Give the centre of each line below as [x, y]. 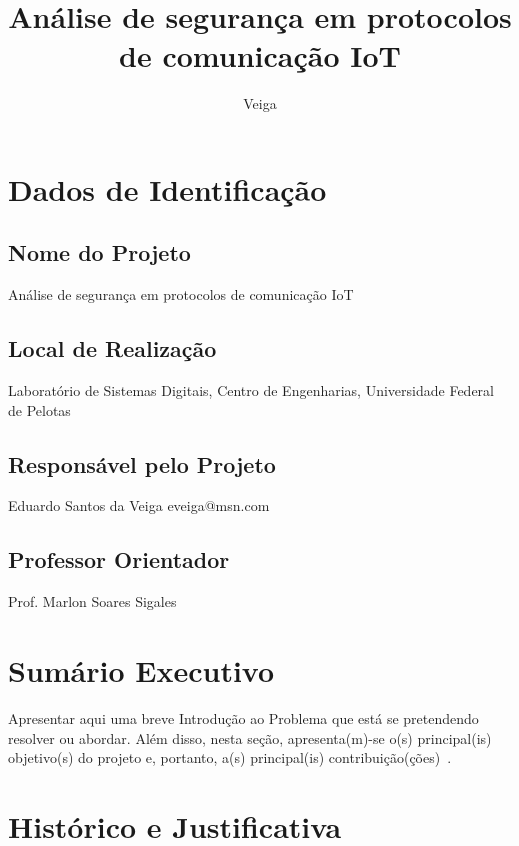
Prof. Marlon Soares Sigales [92, 601]
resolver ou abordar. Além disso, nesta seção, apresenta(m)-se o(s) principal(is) [250, 737]
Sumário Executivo [141, 670]
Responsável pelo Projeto [142, 463]
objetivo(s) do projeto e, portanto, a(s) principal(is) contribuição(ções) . [230, 757]
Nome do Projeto [99, 252]
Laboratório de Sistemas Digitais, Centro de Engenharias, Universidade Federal [251, 390]
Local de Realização [112, 348]
